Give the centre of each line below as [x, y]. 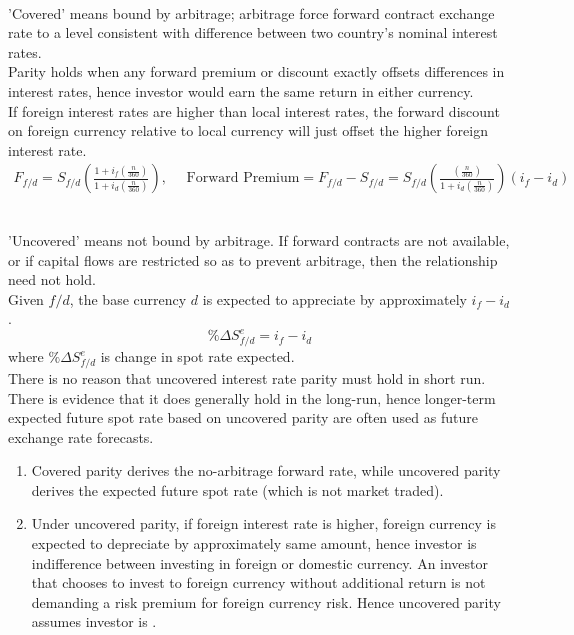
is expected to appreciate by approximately [334, 298]
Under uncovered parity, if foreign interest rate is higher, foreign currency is [264, 523]
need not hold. [52, 279]
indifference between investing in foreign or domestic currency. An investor [260, 562]
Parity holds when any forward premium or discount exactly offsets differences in [256, 71]
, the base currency [128, 298]
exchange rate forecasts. [81, 436]
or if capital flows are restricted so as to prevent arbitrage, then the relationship [253, 259]
